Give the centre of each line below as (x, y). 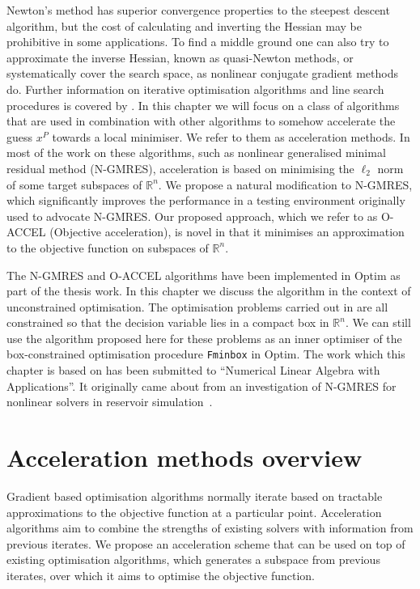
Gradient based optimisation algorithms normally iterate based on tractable (195, 496)
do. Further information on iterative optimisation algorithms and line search (195, 89)
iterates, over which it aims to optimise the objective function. (161, 575)
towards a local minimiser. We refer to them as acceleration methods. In (231, 136)
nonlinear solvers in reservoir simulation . (110, 402)
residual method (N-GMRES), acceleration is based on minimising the (180, 168)
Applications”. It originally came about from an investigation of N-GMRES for (202, 386)
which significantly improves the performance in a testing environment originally (206, 200)
